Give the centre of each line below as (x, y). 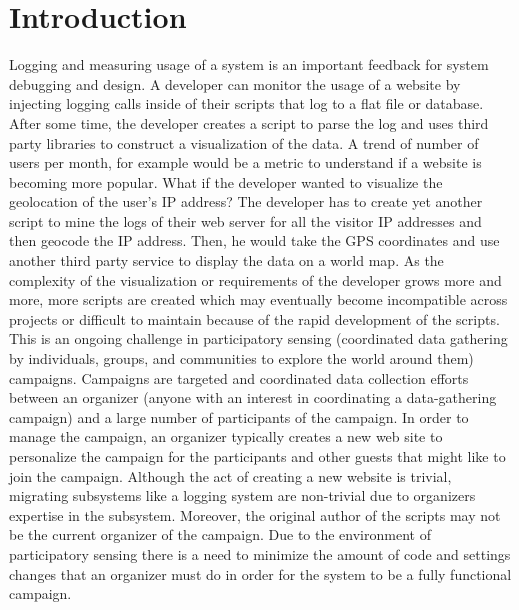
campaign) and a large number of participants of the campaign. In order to (239, 416)
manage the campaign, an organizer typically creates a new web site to (226, 436)
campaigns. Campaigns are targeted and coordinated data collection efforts (239, 377)
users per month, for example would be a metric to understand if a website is (245, 162)
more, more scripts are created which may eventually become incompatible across (258, 299)
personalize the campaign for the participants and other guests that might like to (257, 456)
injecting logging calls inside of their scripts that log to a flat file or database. (246, 103)
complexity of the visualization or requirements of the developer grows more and (255, 279)
